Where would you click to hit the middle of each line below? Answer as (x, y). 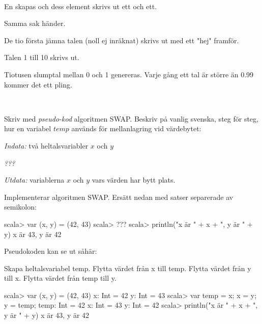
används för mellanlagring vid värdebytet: (136, 128)
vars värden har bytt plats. (134, 180)
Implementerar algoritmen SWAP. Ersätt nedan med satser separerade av (119, 197)
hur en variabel (28, 128)
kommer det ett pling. (38, 84)
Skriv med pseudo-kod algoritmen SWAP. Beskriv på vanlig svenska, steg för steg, (131, 118)
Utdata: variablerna (34, 180)
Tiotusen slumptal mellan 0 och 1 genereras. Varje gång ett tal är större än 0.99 (129, 74)
